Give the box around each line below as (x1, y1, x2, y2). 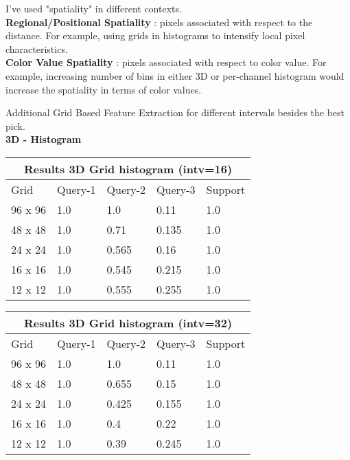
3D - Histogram (5, 132, 82, 146)
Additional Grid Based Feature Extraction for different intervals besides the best (5, 105, 345, 120)
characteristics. (5, 41, 68, 56)
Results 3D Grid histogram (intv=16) (24, 160, 233, 177)
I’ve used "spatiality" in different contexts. (5, 1, 182, 15)
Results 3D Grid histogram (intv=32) (24, 314, 233, 331)
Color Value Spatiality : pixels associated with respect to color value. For (5, 55, 327, 69)
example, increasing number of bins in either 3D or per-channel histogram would (5, 68, 345, 83)
